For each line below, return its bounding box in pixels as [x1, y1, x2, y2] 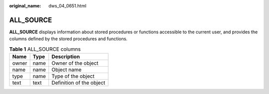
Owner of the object [51, 60, 99, 67]
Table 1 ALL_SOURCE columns [9, 45, 81, 52]
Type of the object [51, 73, 95, 80]
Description [51, 53, 80, 60]
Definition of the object [51, 80, 106, 87]
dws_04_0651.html [48, 3, 87, 8]
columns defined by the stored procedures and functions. [9, 36, 128, 42]
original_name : [9, 3, 41, 8]
